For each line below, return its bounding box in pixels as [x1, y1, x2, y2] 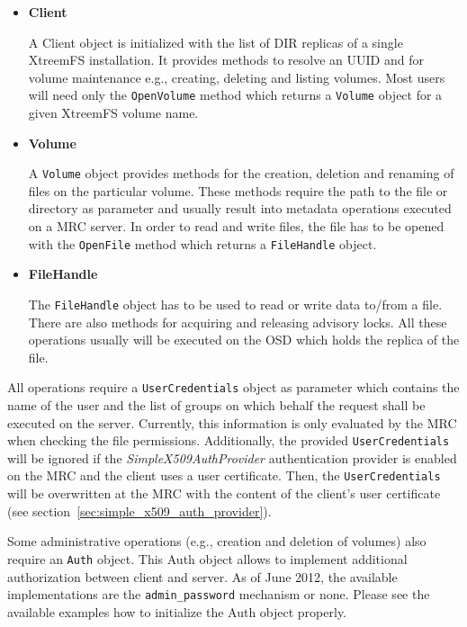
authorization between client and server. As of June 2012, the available [7, 567, 398, 586]
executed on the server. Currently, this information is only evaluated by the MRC [7, 413, 457, 432]
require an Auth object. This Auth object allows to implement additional [7, 549, 408, 568]
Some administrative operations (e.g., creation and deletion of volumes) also [7, 532, 427, 551]
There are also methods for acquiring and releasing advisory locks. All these [28, 312, 447, 331]
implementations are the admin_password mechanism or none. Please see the [7, 585, 430, 604]
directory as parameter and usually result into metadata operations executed [28, 199, 452, 218]
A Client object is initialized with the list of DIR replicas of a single [28, 32, 403, 51]
